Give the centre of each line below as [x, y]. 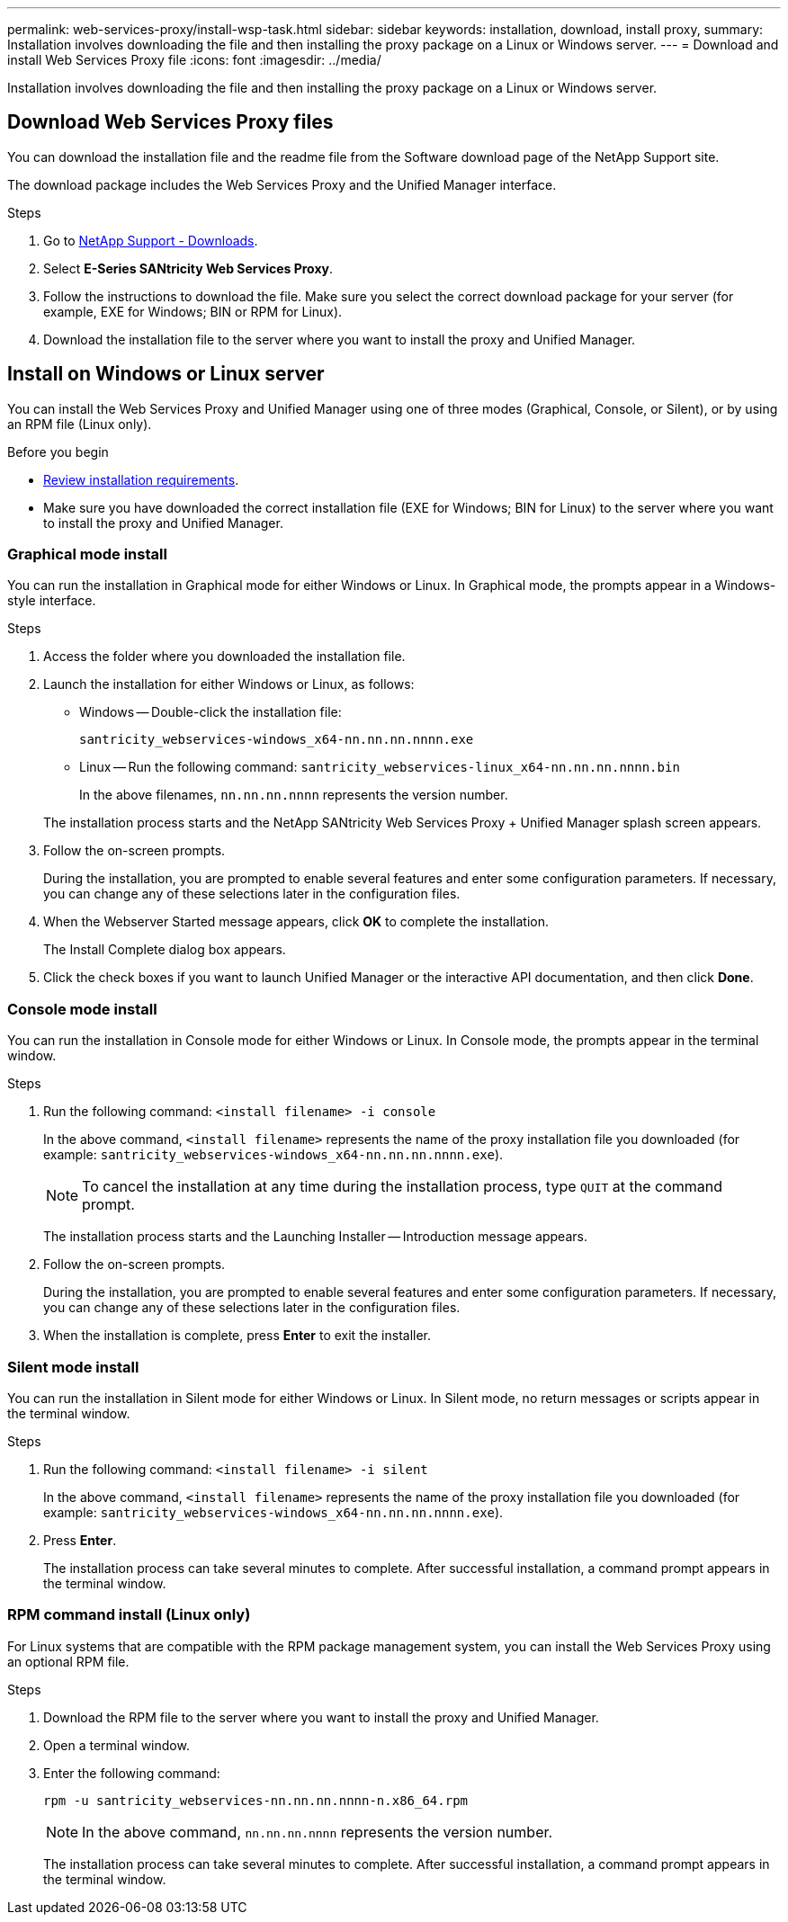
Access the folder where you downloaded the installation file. [224, 657]
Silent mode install [73, 1367]
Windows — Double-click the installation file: [210, 712]
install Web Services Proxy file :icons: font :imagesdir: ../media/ [194, 60]
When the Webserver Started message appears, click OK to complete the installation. [296, 922]
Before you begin [58, 451]
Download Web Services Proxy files [170, 122]
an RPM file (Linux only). [80, 424]
